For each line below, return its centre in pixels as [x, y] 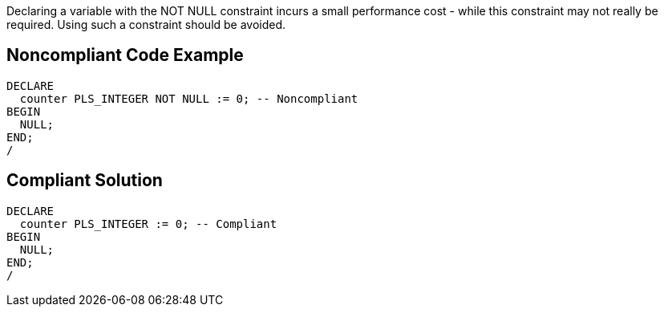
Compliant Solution [85, 181]
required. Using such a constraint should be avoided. [146, 24]
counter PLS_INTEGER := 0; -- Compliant [148, 224]
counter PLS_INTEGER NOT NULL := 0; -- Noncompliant [189, 98]
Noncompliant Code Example [125, 55]
